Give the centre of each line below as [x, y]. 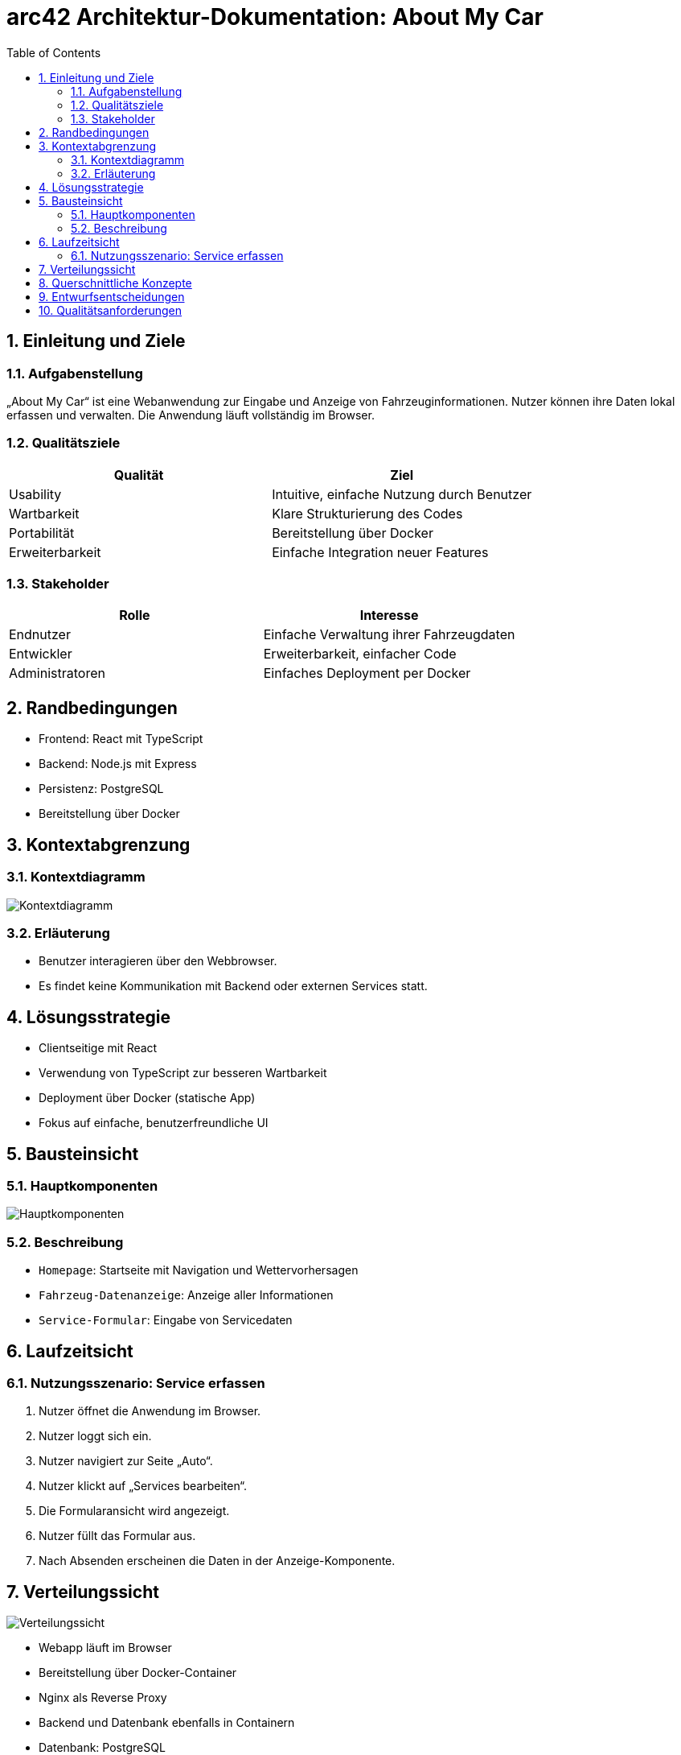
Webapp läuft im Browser [105, 1648]
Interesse [389, 615]
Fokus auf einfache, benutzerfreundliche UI [154, 1123]
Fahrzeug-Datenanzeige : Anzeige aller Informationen [186, 1295]
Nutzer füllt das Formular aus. [117, 1536]
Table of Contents [54, 52]
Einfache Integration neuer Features [380, 552]
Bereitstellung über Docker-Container [138, 1673]
